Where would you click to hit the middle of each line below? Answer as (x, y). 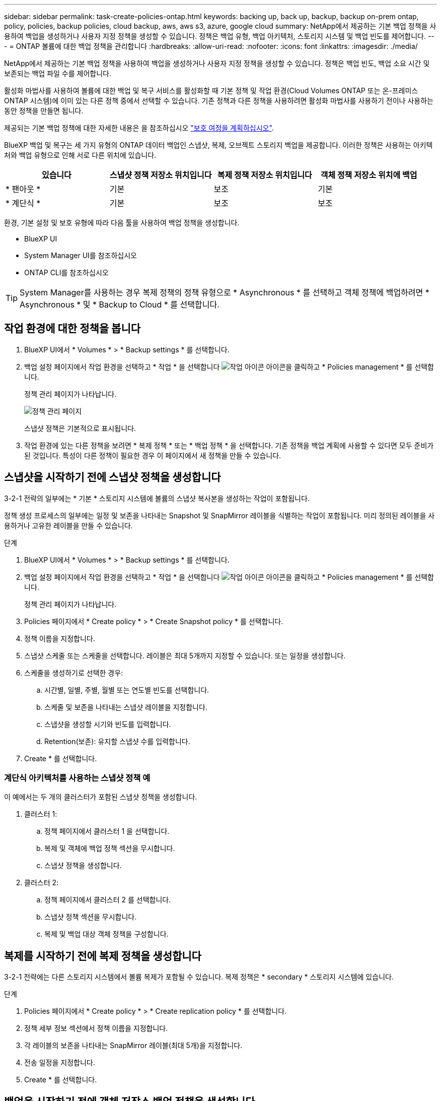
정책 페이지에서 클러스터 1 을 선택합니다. (107, 831)
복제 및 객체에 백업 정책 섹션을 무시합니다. (110, 848)
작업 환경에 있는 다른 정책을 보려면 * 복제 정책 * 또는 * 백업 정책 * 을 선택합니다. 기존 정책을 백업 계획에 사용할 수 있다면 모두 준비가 (229, 445)
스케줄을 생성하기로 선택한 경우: (74, 672)
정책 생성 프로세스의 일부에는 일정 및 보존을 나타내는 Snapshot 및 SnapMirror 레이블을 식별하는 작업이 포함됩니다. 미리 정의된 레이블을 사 (219, 515)
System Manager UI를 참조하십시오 (81, 255)
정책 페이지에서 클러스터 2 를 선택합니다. (108, 900)
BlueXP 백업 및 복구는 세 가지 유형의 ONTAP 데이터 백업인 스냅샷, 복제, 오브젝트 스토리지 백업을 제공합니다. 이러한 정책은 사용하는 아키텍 (218, 145)
